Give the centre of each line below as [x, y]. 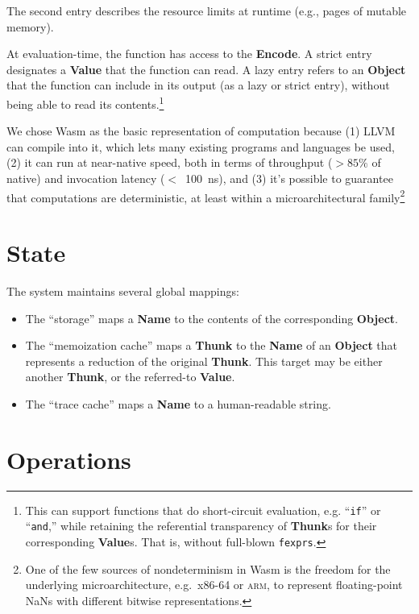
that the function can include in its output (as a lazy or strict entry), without [198, 85]
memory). [30, 26]
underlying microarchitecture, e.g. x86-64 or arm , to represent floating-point [214, 585]
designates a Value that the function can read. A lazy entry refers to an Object [206, 69]
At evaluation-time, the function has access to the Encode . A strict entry [189, 54]
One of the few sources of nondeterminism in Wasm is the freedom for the [208, 568]
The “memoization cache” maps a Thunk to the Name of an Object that [212, 345]
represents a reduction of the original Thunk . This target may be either [204, 361]
